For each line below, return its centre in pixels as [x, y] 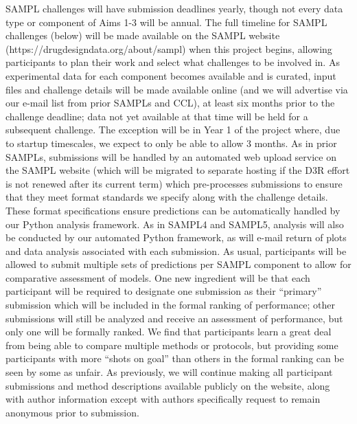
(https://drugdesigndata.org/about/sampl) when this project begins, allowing [169, 48]
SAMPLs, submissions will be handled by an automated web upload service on [171, 156]
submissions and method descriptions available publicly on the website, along [168, 385]
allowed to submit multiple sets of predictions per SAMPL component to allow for [178, 264]
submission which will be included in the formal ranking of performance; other [170, 305]
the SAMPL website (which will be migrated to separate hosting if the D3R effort [178, 170]
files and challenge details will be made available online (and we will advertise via [177, 89]
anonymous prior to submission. [72, 412]
